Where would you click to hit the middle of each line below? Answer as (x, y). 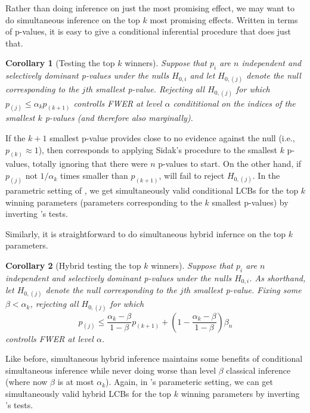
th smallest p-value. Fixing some (242, 290)
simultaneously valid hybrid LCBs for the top (88, 393)
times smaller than (94, 176)
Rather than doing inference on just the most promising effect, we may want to (150, 8)
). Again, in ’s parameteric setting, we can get (190, 382)
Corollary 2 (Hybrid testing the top (73, 265)
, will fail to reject (192, 176)
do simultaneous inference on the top (73, 19)
